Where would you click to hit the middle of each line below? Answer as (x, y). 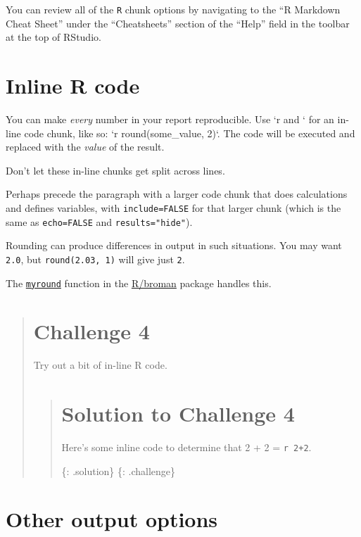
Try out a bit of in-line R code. (100, 365)
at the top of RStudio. (53, 37)
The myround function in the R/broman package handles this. (139, 283)
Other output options (112, 519)
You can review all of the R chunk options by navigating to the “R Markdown (173, 9)
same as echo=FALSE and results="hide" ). (99, 221)
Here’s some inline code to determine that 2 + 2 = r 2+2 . (186, 447)
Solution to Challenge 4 (178, 413)
